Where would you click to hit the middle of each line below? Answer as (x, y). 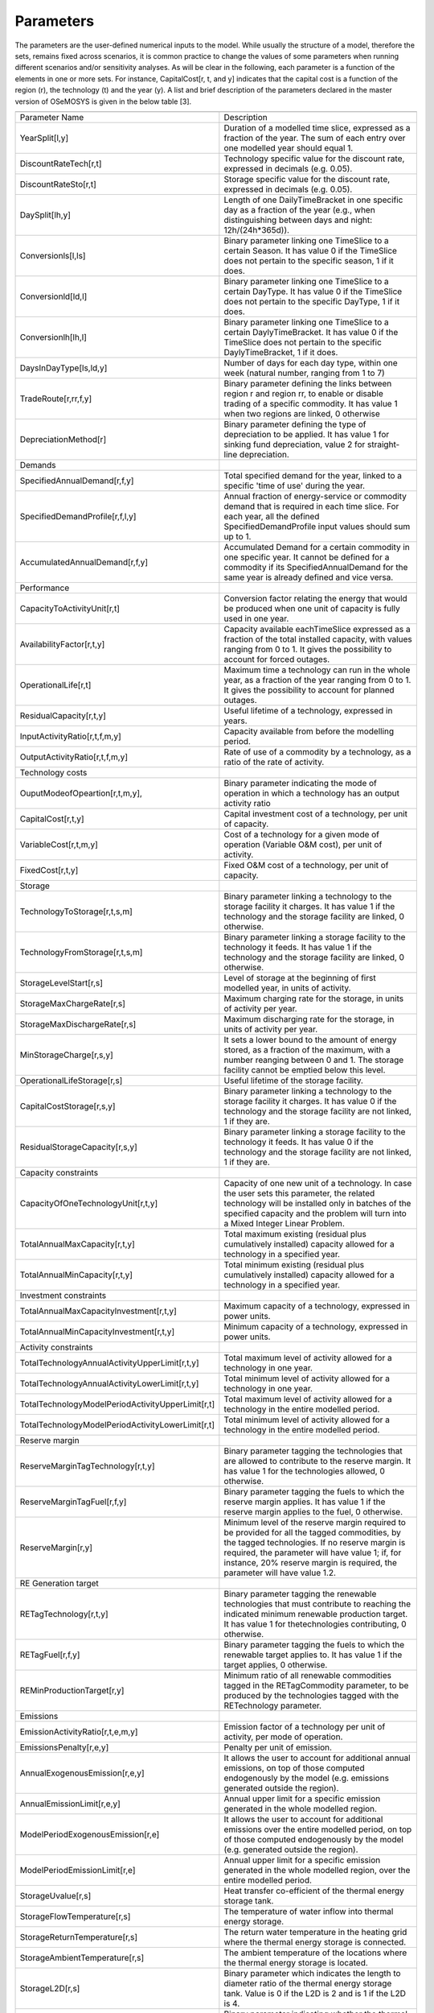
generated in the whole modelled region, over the (317, 1870)
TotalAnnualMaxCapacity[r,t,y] (78, 1244)
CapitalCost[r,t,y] (52, 819)
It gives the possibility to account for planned (309, 690)
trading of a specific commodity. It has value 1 (311, 403)
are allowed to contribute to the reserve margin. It (317, 1461)
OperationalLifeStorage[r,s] (71, 1081)
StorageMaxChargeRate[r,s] (73, 1003)
